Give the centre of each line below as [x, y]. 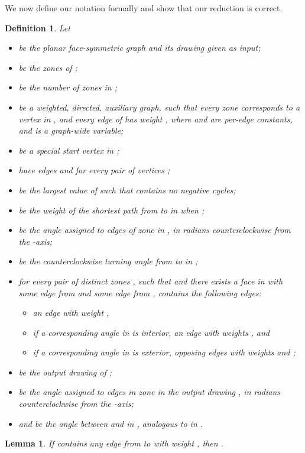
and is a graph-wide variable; [71, 130]
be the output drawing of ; [65, 372]
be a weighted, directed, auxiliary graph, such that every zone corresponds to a [159, 107]
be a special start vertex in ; [69, 150]
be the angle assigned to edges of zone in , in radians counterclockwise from [155, 230]
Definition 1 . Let [38, 27]
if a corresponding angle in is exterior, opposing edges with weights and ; [164, 352]
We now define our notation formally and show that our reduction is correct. [144, 8]
